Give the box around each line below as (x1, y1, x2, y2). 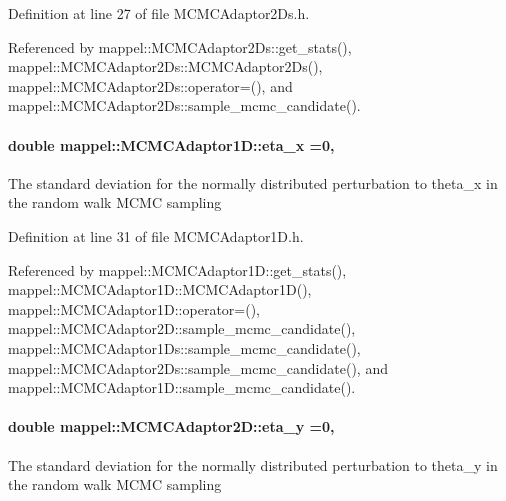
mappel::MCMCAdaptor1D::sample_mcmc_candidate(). (8, 377, 356, 398)
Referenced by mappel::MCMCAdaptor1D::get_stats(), (8, 259, 347, 280)
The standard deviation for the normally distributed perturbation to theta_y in (8, 454, 498, 475)
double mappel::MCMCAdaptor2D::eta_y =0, (8, 416, 335, 437)
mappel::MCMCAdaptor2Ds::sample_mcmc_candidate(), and (8, 357, 388, 378)
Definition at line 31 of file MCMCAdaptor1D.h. (8, 225, 304, 246)
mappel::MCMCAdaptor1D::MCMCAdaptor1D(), (8, 279, 312, 300)
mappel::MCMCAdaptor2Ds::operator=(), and (8, 75, 293, 96)
